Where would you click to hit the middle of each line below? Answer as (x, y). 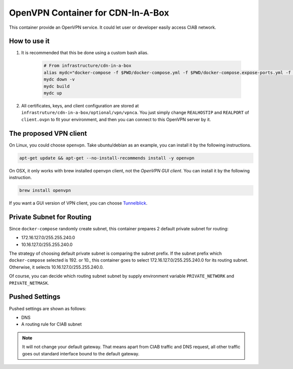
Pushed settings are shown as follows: (48, 308)
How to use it (29, 41)
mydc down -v (59, 80)
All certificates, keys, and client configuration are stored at (80, 105)
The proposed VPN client (48, 133)
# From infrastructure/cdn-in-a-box (88, 66)
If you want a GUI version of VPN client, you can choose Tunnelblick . (78, 203)
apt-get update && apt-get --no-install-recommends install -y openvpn (107, 158)
